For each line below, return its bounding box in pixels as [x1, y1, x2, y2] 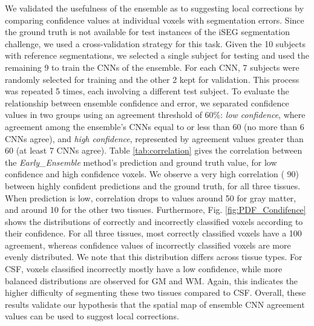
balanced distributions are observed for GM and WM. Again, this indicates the [5, 274, 298, 287]
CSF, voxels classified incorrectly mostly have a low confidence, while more [5, 262, 283, 275]
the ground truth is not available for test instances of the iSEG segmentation [5, 25, 290, 38]
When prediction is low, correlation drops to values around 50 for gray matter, [5, 191, 296, 204]
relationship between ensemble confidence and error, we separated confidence [5, 96, 289, 109]
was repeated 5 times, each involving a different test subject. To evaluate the [5, 85, 289, 97]
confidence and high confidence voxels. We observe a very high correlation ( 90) [5, 168, 299, 180]
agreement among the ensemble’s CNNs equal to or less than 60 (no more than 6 [5, 120, 304, 132]
